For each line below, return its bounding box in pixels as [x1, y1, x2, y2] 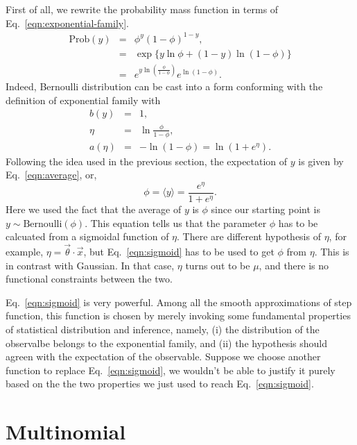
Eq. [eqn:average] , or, [6, 167, 97, 182]
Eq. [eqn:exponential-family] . [6, 15, 129, 30]
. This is [314, 244, 349, 259]
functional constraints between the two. [6, 271, 173, 286]
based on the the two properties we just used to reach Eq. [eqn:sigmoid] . [6, 376, 314, 391]
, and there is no [259, 258, 329, 272]
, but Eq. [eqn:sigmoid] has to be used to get [83, 244, 275, 259]
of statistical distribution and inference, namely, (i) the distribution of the [6, 322, 320, 336]
